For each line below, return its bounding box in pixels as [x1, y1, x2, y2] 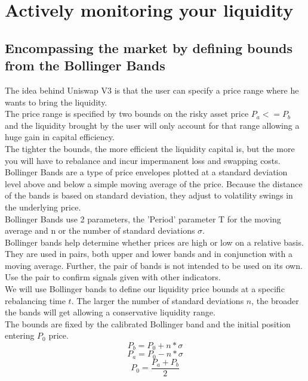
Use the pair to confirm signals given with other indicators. [5, 271, 221, 283]
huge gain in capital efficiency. [5, 131, 115, 143]
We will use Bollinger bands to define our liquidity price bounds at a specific [5, 283, 285, 295]
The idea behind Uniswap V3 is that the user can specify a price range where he [5, 83, 299, 96]
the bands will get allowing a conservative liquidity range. [5, 306, 215, 318]
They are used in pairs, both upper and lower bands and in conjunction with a [5, 247, 292, 260]
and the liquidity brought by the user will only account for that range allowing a [5, 119, 300, 131]
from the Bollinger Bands [5, 56, 165, 75]
